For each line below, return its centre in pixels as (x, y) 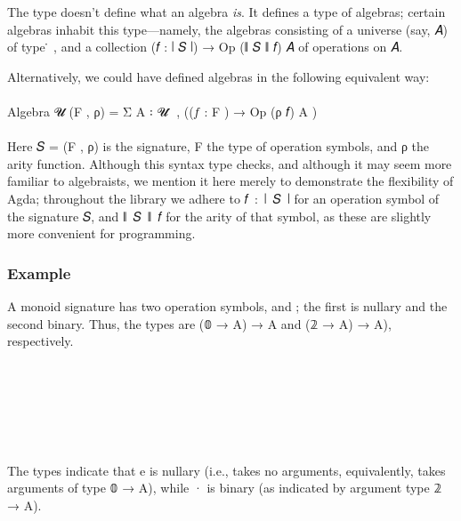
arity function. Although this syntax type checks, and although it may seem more (230, 163)
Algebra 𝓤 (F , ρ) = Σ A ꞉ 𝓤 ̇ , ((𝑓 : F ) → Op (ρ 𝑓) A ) (162, 111)
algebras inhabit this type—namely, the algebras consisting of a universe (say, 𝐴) (227, 29)
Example (39, 273)
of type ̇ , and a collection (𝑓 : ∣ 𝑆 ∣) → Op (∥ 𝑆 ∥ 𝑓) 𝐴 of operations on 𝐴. (205, 47)
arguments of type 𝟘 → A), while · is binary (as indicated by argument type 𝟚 (225, 488)
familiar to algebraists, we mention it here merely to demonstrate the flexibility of (230, 181)
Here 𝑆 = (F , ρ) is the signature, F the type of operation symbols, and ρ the (218, 146)
